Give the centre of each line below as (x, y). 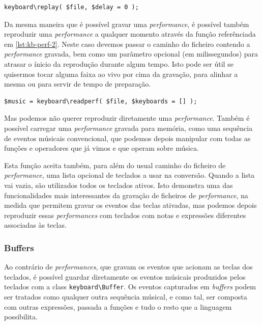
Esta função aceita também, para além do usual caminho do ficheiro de (115, 165)
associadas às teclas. (35, 225)
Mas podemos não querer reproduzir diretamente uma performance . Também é (127, 118)
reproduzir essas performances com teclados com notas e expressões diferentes (125, 215)
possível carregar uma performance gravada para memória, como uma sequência (128, 128)
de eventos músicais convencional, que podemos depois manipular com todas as (127, 138)
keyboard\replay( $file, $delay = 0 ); (71, 7)
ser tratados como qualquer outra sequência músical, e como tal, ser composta (126, 296)
